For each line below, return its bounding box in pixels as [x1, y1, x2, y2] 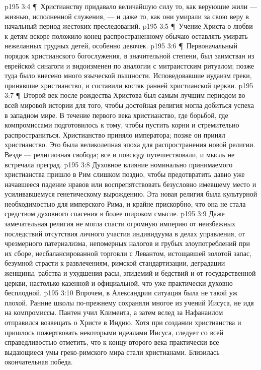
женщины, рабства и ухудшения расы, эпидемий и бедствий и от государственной [5, 268, 256, 278]
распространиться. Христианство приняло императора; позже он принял [5, 129, 225, 140]
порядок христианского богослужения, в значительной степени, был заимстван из [5, 50, 254, 60]
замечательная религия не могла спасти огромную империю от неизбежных [5, 218, 236, 229]
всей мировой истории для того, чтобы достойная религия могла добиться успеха [5, 99, 254, 110]
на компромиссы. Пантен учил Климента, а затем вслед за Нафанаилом [5, 307, 223, 318]
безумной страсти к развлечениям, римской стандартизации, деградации [5, 258, 225, 268]
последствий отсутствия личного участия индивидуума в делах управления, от [5, 228, 245, 238]
